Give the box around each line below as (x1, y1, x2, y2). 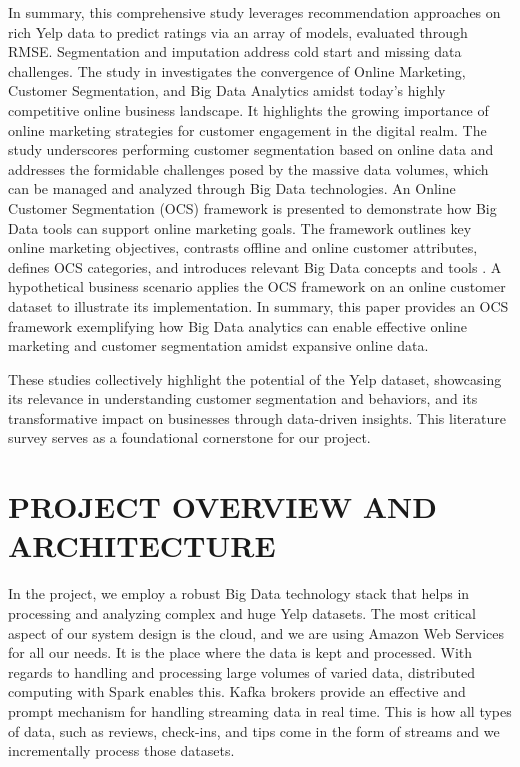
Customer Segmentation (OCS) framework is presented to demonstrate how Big (8, 197, 497, 218)
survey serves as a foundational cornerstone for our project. (8, 427, 371, 448)
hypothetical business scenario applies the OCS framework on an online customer (8, 276, 506, 297)
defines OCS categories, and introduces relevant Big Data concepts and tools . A (8, 256, 502, 277)
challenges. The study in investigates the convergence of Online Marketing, (8, 60, 466, 81)
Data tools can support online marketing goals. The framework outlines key (8, 217, 472, 238)
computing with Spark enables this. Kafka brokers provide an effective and (8, 681, 466, 702)
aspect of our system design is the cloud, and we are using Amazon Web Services (8, 622, 505, 643)
